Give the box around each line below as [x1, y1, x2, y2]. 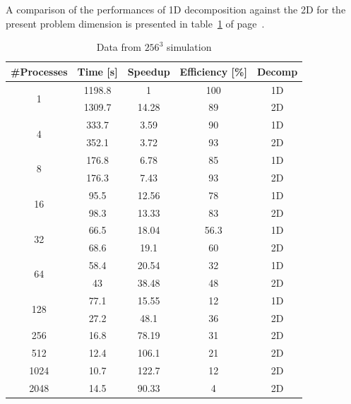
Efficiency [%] [179, 64, 247, 78]
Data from [96, 40, 141, 54]
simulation [166, 40, 212, 54]
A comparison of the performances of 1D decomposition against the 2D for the [6, 2, 346, 16]
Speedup [127, 64, 170, 78]
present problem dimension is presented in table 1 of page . [6, 16, 265, 30]
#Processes [11, 64, 68, 78]
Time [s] [77, 64, 118, 78]
